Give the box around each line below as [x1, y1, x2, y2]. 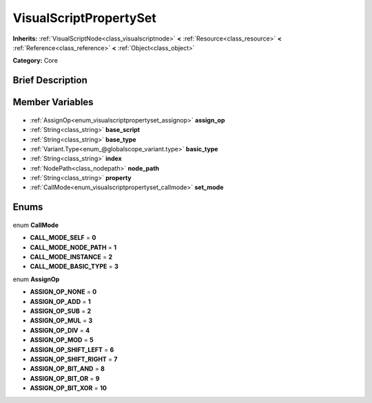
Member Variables [12, 96, 94, 108]
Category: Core [12, 56, 59, 65]
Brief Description [12, 74, 87, 86]
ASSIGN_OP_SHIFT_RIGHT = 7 [30, 355, 118, 363]
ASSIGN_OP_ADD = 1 [30, 297, 91, 305]
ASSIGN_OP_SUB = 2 [30, 307, 92, 316]
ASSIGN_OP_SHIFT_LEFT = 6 [30, 345, 114, 353]
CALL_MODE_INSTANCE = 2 [30, 253, 113, 261]
